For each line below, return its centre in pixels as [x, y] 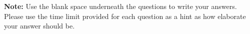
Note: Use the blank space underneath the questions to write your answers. [120, 6]
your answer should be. [39, 26]
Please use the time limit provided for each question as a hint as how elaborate [125, 16]
